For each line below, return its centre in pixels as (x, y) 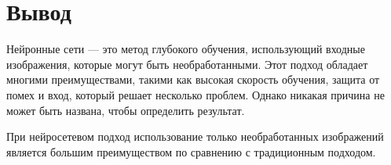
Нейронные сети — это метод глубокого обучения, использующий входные (186, 49)
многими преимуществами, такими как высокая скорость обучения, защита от (193, 79)
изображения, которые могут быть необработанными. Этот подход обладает (187, 64)
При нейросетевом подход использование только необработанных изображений (195, 136)
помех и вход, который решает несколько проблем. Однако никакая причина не (195, 94)
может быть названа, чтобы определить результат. (126, 110)
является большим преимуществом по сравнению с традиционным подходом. (191, 151)
